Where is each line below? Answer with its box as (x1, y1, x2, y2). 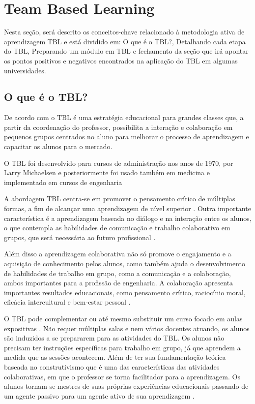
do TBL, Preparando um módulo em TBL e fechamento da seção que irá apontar (4, 46, 249, 56)
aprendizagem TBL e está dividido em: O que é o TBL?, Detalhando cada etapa (4, 36, 246, 46)
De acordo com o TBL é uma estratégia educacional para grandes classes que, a (4, 112, 244, 123)
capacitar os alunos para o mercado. (4, 141, 113, 152)
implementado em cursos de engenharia (4, 177, 122, 187)
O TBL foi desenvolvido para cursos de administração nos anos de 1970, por (4, 157, 233, 168)
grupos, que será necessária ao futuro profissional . (4, 232, 156, 242)
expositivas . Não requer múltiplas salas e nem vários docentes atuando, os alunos (4, 323, 250, 333)
